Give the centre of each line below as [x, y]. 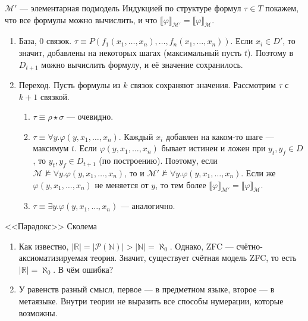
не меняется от [122, 184]
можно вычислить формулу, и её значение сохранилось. [142, 64]
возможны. [38, 312]
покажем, [282, 8]
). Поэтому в [270, 52]
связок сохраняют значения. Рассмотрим [203, 85]
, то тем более [181, 184]
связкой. [55, 96]
